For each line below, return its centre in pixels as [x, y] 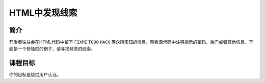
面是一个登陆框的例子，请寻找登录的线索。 [52, 49]
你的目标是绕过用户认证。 [35, 75]
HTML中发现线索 [43, 13]
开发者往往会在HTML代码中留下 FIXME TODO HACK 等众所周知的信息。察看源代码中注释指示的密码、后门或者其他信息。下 [131, 42]
